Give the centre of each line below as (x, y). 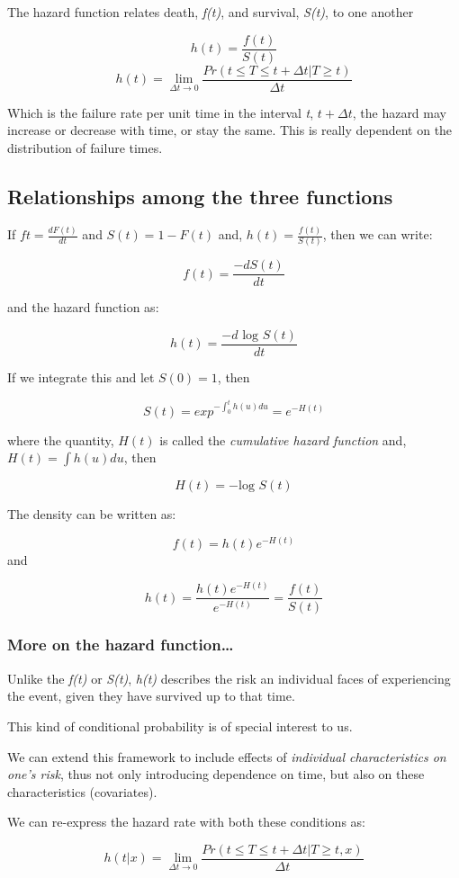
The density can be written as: (92, 514)
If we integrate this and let (81, 377)
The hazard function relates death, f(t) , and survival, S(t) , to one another (211, 12)
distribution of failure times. (85, 147)
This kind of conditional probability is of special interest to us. (180, 726)
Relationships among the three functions (200, 196)
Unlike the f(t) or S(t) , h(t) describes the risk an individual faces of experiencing (229, 678)
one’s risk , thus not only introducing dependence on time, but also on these (216, 774)
